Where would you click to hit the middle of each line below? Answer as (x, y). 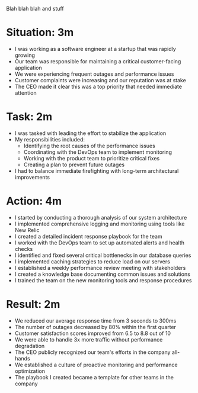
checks (24, 249)
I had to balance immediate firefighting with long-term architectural (97, 170)
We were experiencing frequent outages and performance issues (94, 74)
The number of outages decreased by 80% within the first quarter (95, 327)
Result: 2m (33, 304)
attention (25, 93)
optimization (30, 371)
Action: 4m (34, 201)
